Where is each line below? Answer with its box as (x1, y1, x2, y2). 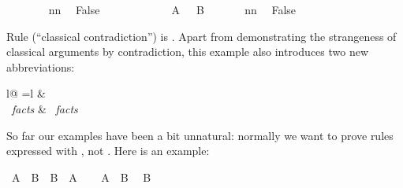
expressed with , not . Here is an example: (6, 142, 210, 159)
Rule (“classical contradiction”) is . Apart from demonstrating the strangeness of (6, 28, 397, 44)
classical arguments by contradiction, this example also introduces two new (6, 43, 369, 60)
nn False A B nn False (48, 2, 297, 17)
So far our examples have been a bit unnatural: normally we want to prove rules (6, 127, 394, 143)
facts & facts (12, 100, 78, 116)
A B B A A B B (11, 168, 151, 185)
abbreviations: (6, 58, 75, 75)
